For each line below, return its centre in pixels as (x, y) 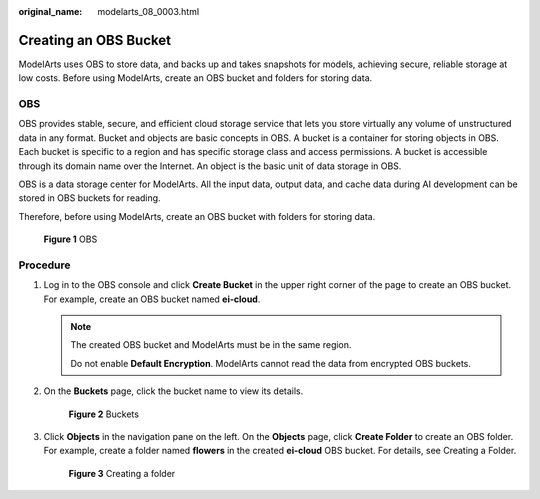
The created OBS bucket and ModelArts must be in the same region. (211, 345)
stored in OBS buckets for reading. (89, 198)
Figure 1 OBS (70, 239)
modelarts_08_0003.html (148, 11)
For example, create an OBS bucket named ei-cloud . (152, 299)
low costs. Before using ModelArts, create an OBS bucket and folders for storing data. (195, 78)
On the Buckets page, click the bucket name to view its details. (173, 391)
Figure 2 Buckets (104, 414)
